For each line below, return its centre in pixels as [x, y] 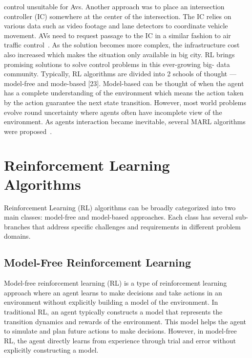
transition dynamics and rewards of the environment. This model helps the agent [125, 321]
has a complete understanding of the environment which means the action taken [124, 93]
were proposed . [28, 131]
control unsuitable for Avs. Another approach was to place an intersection [114, 6]
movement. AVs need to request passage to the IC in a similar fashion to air [117, 35]
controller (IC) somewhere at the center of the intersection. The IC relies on [118, 16]
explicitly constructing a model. [51, 350]
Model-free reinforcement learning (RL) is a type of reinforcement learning [115, 283]
